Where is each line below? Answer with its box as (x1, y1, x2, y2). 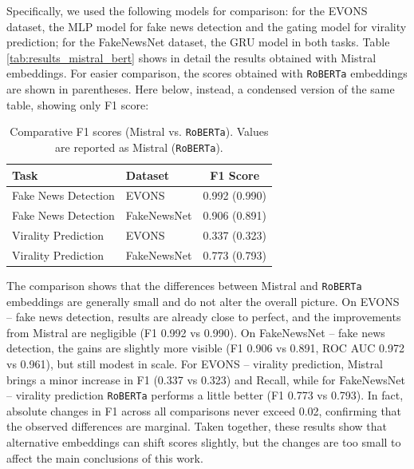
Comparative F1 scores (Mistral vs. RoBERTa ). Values (10, 123, 269, 140)
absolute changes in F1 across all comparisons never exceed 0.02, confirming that (6, 402, 402, 419)
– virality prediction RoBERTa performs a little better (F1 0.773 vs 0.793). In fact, (6, 387, 404, 403)
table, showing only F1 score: (6, 96, 149, 113)
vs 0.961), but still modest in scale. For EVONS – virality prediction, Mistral (6, 356, 383, 372)
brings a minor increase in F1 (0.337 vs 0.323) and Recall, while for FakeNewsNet (6, 371, 405, 388)
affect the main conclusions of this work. (6, 449, 203, 466)
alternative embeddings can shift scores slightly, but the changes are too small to (6, 434, 401, 451)
